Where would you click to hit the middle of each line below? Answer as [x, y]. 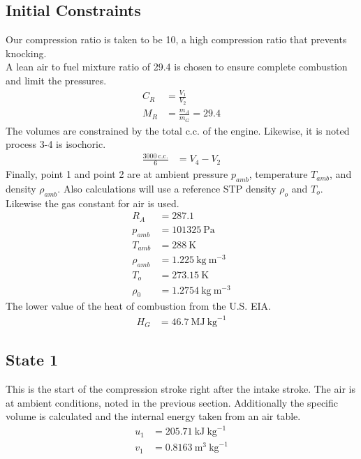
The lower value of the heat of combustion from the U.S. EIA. [138, 306]
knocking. [26, 53]
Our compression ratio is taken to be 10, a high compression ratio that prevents [176, 39]
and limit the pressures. [56, 80]
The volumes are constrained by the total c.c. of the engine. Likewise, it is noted [178, 130]
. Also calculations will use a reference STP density [167, 188]
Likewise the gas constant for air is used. [93, 203]
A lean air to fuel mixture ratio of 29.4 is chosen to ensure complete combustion [177, 67]
